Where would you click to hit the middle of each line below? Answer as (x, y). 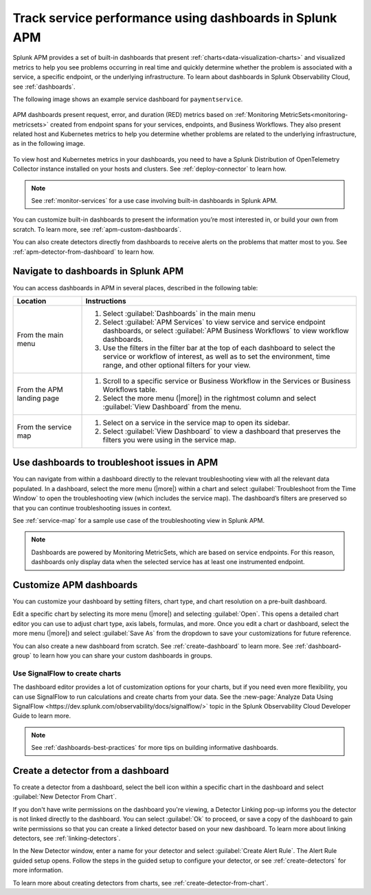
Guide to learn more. (42, 716)
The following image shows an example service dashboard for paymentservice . (128, 99)
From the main (40, 335)
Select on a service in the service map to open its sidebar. (196, 422)
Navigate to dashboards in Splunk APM (98, 271)
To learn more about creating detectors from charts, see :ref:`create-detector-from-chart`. (140, 883)
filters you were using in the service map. (169, 440)
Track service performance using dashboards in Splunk (175, 18)
